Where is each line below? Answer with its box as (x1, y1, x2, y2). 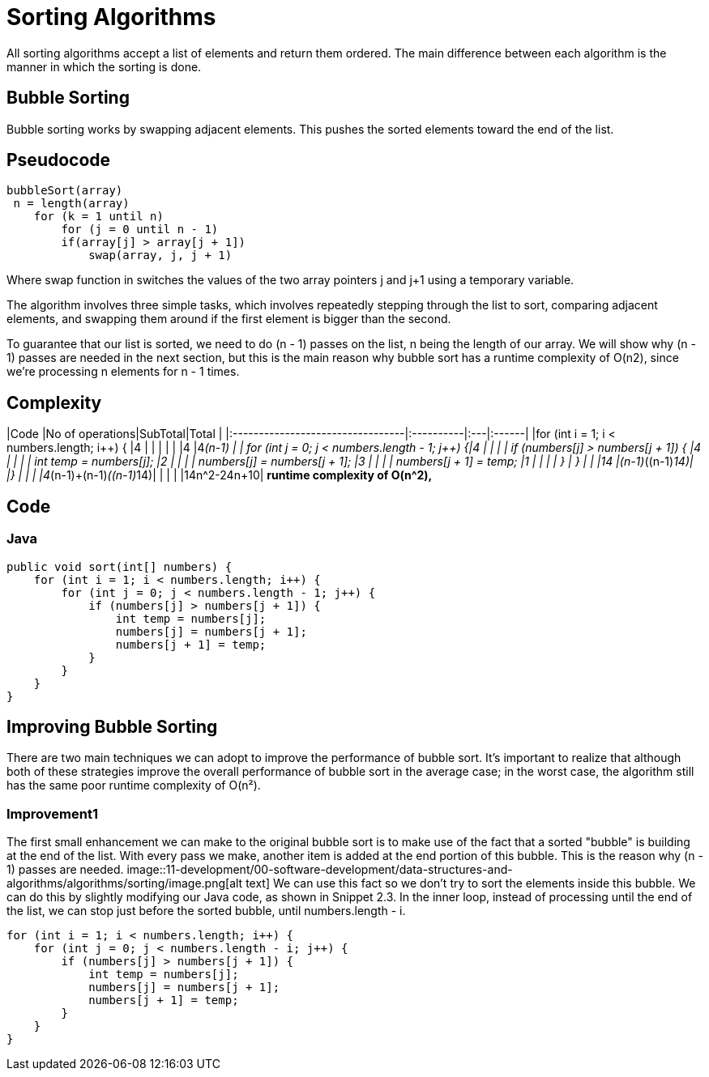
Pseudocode (6, 150, 111, 171)
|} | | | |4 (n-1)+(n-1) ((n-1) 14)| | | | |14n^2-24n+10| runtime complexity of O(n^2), (6, 468, 433, 483)
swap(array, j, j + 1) (88, 249, 233, 262)
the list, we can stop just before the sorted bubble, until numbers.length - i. (6, 904, 406, 918)
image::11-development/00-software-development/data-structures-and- (126, 862, 513, 877)
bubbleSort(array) (6, 184, 123, 198)
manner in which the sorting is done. (6, 59, 202, 74)
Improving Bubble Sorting (6, 716, 218, 737)
